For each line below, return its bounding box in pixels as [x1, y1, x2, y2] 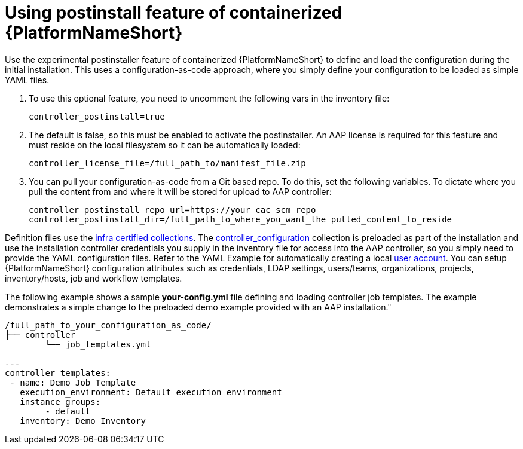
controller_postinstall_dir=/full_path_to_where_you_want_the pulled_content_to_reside [29, 214, 452, 224]
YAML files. [5, 74, 50, 85]
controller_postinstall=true [29, 111, 165, 121]
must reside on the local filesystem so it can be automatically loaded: [29, 139, 301, 150]
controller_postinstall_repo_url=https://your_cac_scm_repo [29, 204, 316, 215]
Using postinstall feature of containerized [5, 2, 342, 23]
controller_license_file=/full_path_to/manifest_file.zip [29, 158, 306, 168]
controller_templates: [5, 368, 111, 378]
